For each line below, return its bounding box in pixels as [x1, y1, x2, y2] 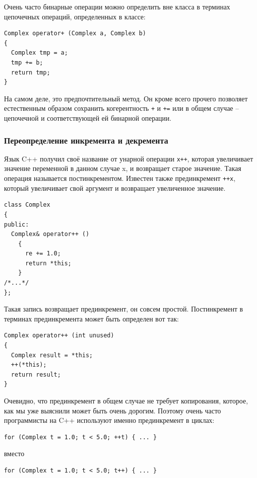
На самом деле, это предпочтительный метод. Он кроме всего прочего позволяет [4, 93, 248, 103]
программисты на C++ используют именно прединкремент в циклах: [4, 415, 215, 425]
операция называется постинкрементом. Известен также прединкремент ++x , [4, 173, 236, 183]
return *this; [25, 259, 72, 267]
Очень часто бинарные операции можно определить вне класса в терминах [4, 1, 230, 11]
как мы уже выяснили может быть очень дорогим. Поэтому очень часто [4, 405, 221, 415]
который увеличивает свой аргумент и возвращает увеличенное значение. [4, 182, 226, 193]
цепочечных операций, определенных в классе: [4, 11, 146, 21]
